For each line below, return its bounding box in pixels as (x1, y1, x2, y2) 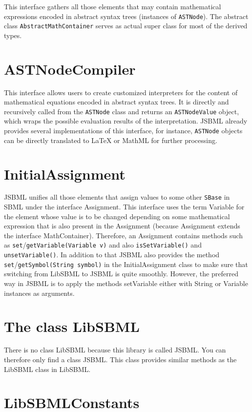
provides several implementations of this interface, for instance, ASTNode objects (4, 125, 243, 136)
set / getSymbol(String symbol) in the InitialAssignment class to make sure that (4, 259, 248, 269)
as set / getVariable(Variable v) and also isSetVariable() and (4, 240, 202, 250)
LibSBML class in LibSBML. (4, 364, 91, 374)
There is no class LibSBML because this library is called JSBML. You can (4, 345, 226, 355)
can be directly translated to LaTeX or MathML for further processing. (4, 135, 217, 145)
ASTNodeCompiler (4, 59, 136, 79)
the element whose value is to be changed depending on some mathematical (4, 211, 230, 221)
